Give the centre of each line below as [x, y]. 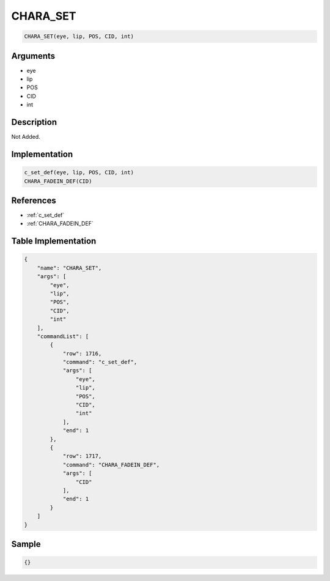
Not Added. [26, 137]
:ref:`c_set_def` [46, 215]
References [34, 200]
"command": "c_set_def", [100, 362]
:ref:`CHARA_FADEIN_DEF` [60, 224]
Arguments [33, 56]
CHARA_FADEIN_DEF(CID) [58, 181]
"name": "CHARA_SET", [69, 268]
